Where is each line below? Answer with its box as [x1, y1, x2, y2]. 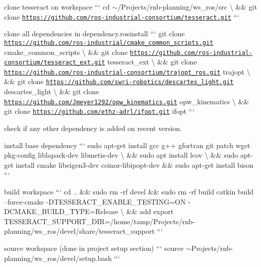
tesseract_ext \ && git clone [107, 56, 197, 67]
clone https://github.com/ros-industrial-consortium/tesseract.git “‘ [4, 11, 239, 22]
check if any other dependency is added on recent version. [4, 123, 182, 133]
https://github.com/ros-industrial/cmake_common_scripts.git [4, 39, 214, 46]
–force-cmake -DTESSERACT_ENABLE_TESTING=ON [4, 196, 186, 207]
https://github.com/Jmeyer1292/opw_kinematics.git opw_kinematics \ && [4, 96, 249, 106]
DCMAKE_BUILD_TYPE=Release [4, 206, 118, 217]
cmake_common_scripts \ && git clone [4, 46, 128, 57]
